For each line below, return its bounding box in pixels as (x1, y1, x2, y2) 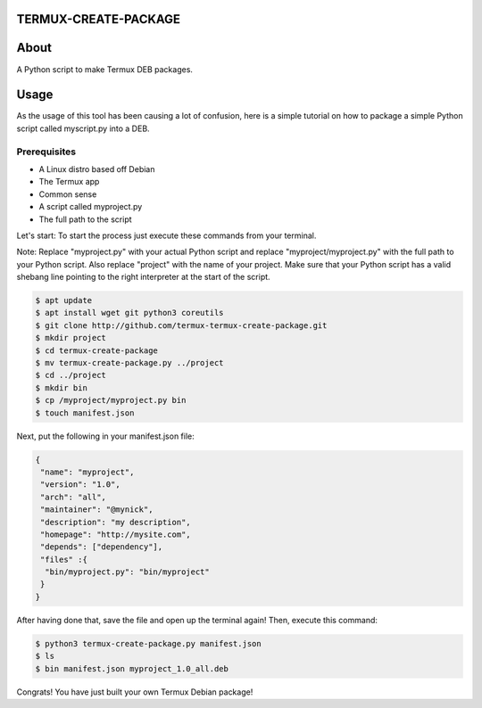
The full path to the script (38, 214, 133, 225)
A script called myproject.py (38, 202, 143, 212)
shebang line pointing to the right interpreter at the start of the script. (16, 272, 271, 283)
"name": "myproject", (40, 466, 135, 477)
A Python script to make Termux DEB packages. (16, 63, 194, 75)
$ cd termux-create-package (35, 345, 158, 356)
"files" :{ (40, 554, 88, 564)
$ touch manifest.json (35, 408, 135, 418)
